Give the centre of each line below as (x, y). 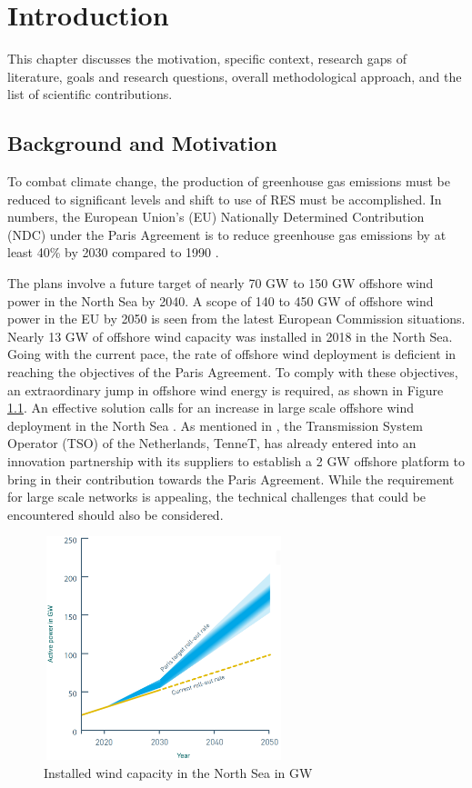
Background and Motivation (142, 143)
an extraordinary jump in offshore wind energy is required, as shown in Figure (226, 389)
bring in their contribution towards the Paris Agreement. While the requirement (231, 479)
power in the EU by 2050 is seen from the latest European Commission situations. (236, 319)
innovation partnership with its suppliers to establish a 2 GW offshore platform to (236, 461)
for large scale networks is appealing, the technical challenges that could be (217, 497)
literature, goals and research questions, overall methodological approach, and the (235, 76)
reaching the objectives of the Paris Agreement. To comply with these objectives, (233, 372)
